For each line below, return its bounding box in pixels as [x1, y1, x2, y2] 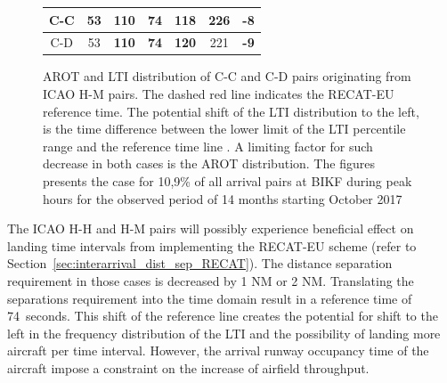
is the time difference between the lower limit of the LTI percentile [43, 119, 406, 138]
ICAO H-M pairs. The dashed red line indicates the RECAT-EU [43, 85, 394, 103]
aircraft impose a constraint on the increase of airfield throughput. [7, 358, 370, 377]
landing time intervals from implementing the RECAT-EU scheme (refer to [7, 236, 417, 255]
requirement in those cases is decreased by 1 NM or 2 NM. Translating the [7, 271, 414, 289]
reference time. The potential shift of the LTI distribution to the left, [43, 102, 419, 120]
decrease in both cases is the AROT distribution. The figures [43, 154, 375, 173]
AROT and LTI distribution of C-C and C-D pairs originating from [43, 67, 411, 86]
